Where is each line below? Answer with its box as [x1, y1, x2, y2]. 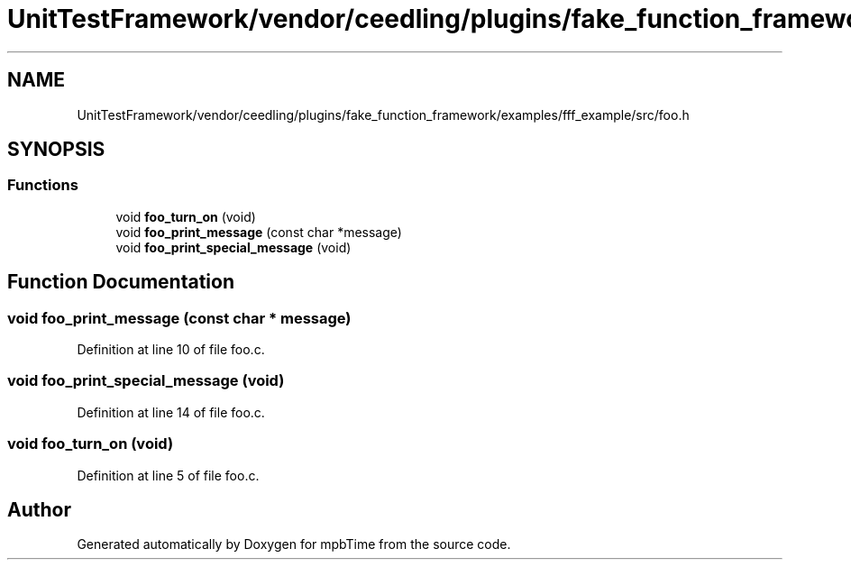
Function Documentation [7, 270, 234, 294]
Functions [7, 176, 78, 195]
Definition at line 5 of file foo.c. [77, 467, 260, 483]
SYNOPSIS [7, 138, 105, 161]
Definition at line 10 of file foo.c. [77, 342, 265, 358]
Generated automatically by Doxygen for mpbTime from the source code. [77, 536, 511, 553]
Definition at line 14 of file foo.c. [77, 404, 265, 420]
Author [7, 498, 71, 521]
